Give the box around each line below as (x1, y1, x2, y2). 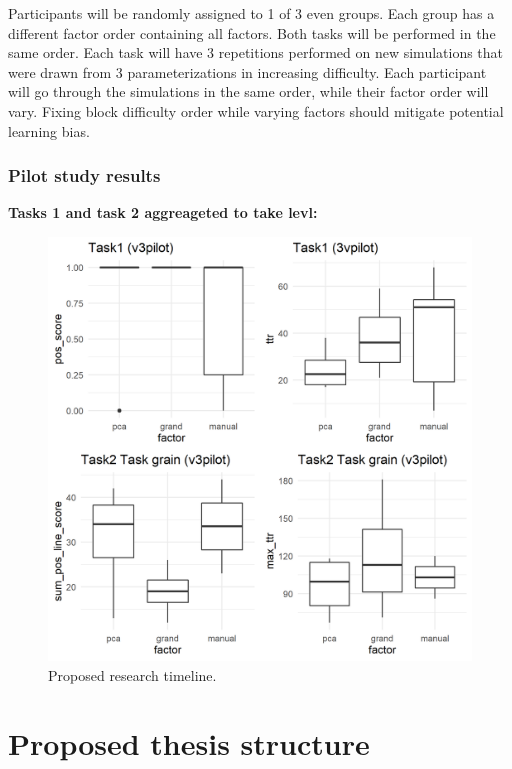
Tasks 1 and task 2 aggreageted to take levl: (8, 202, 318, 223)
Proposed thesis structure (8, 723, 370, 764)
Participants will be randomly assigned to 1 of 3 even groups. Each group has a (8, 3, 495, 23)
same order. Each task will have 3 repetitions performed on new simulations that (8, 42, 504, 63)
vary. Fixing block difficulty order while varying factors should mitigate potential (8, 100, 504, 121)
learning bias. (8, 120, 90, 141)
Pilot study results (8, 163, 161, 188)
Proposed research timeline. (48, 664, 217, 685)
